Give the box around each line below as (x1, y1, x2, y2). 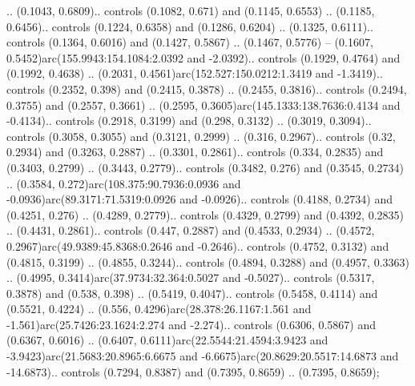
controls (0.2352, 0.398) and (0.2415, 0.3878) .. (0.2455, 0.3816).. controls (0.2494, (6, 80, 407, 97)
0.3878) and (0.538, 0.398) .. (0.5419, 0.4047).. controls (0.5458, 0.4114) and (6, 284, 378, 301)
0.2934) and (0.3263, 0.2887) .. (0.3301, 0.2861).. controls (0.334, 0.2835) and (6, 143, 384, 160)
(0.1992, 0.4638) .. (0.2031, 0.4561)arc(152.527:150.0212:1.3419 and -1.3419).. (6, 65, 383, 82)
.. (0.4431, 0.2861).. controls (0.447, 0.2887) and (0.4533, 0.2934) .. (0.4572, (6, 222, 375, 239)
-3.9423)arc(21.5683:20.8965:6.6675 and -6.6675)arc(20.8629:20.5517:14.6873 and (6, 348, 399, 364)
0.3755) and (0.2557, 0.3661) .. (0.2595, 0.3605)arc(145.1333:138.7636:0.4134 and (6, 96, 401, 113)
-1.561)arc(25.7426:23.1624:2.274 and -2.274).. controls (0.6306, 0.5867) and (6, 316, 377, 332)
